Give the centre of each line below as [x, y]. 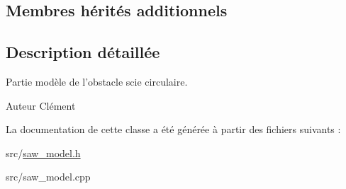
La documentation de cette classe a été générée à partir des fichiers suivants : [173, 129]
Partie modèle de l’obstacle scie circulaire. [97, 81]
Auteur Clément [41, 105]
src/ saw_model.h [43, 153]
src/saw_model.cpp [48, 177]
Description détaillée [83, 52]
